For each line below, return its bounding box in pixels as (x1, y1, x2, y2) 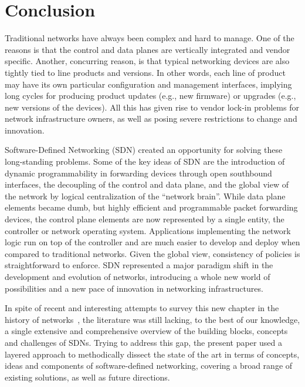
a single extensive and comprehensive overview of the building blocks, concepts (5, 325, 288, 337)
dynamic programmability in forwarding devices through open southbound (5, 166, 272, 179)
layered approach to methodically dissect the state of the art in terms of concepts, (5, 348, 300, 360)
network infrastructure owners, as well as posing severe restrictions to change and (5, 112, 297, 125)
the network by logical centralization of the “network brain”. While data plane (5, 189, 286, 202)
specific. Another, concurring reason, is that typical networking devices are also (5, 55, 290, 67)
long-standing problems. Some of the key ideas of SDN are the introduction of (5, 155, 285, 168)
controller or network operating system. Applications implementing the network (5, 224, 291, 236)
